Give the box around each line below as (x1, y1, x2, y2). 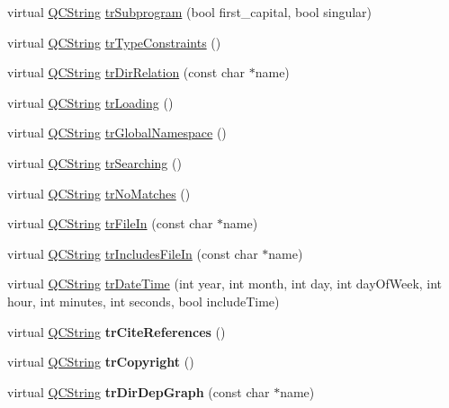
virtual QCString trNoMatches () (7, 183, 191, 202)
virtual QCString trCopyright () (7, 352, 194, 371)
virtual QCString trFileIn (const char (7, 214, 213, 233)
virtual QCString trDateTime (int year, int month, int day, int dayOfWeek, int (7, 274, 443, 293)
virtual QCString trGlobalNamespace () (7, 123, 227, 142)
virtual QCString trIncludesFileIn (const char (7, 244, 258, 262)
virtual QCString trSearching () (7, 153, 182, 172)
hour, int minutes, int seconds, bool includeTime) (7, 291, 280, 310)
